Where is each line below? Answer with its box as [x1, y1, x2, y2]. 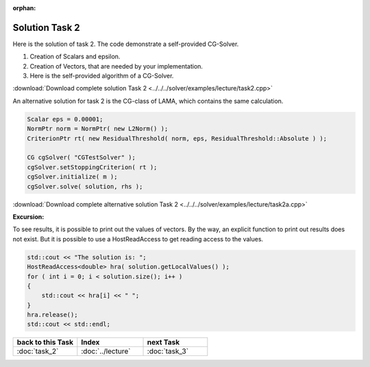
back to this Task [16, 338, 74, 347]
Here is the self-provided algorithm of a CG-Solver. [29, 72, 174, 80]
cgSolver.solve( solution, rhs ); [27, 182, 143, 190]
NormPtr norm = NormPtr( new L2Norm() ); [27, 125, 169, 133]
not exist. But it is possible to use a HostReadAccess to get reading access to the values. [12, 235, 264, 243]
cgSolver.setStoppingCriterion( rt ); [27, 163, 158, 171]
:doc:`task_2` [16, 346, 59, 356]
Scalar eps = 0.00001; [27, 115, 103, 123]
